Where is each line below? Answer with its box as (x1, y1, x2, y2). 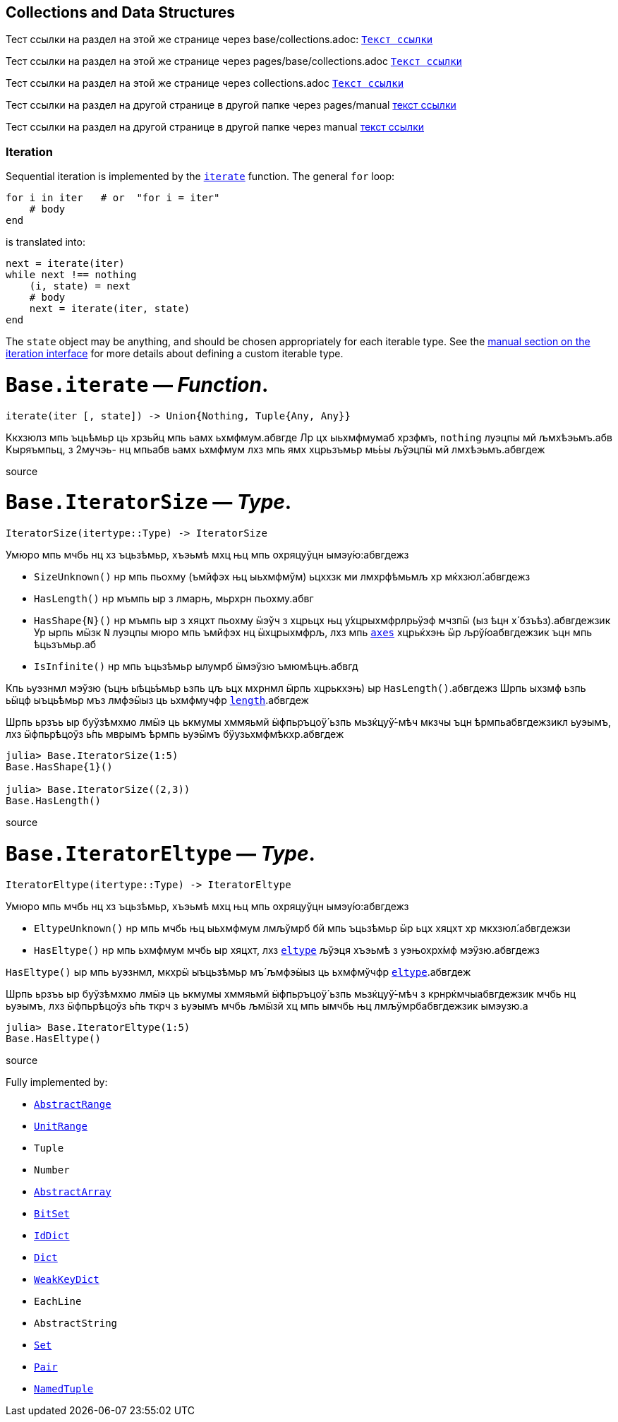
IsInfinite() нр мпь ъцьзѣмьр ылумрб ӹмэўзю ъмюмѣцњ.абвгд (34, 660, 358, 673)
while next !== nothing (6, 269, 137, 281)
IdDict (34, 1229, 70, 1241)
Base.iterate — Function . (6, 372, 269, 397)
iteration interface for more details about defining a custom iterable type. (6, 347, 344, 360)
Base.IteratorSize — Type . (6, 490, 292, 515)
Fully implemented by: (6, 1075, 108, 1088)
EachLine (34, 1295, 82, 1307)
